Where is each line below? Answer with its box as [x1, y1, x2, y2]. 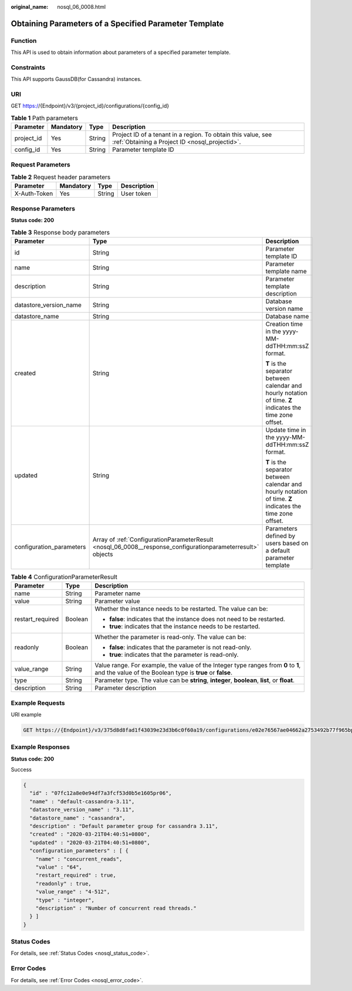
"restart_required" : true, [35, 872, 117, 879]
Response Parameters [11, 204, 76, 212]
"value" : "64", [35, 864, 82, 870]
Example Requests [11, 698, 65, 707]
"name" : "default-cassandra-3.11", [29, 798, 135, 805]
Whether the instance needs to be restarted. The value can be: [94, 605, 268, 613]
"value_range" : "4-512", [35, 888, 110, 895]
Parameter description [94, 684, 157, 692]
